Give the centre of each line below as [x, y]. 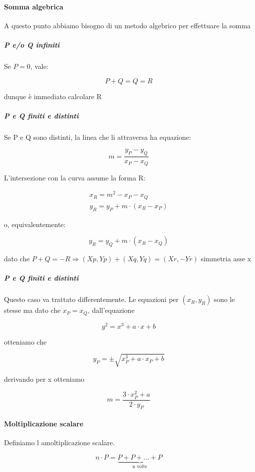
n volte [140, 466]
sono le [225, 299]
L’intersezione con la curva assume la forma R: [75, 177]
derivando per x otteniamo [44, 379]
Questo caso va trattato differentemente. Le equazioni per [91, 299]
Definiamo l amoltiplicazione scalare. [59, 442]
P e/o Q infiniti [32, 44]
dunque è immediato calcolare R [53, 96]
